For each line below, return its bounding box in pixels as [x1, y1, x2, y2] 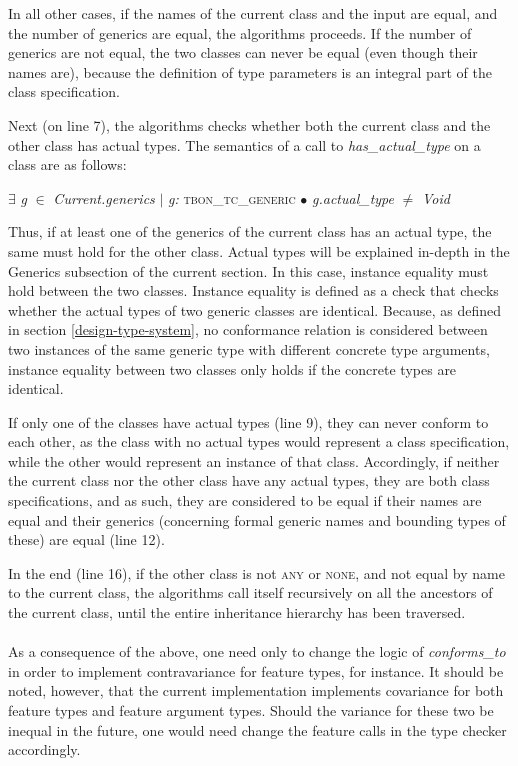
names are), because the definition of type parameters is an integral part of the [8, 61, 492, 82]
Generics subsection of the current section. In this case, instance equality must [8, 260, 489, 281]
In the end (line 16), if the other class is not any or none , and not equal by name [8, 562, 505, 583]
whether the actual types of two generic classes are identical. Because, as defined [8, 299, 502, 320]
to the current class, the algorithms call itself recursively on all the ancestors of [8, 582, 493, 603]
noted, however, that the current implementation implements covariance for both [8, 680, 504, 701]
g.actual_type [312, 187, 395, 208]
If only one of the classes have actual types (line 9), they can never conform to [8, 411, 489, 432]
